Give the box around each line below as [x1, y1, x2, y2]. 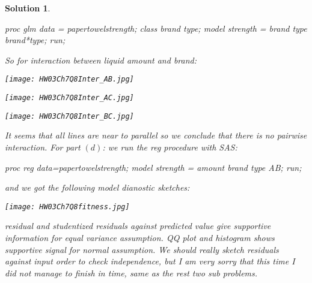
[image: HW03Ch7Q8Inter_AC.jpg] [5, 94, 134, 103]
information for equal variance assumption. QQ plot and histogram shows [5, 231, 275, 243]
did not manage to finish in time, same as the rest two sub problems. [5, 266, 258, 279]
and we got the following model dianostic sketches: [5, 181, 190, 194]
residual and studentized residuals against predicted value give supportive [5, 219, 271, 232]
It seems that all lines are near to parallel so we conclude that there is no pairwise [5, 129, 307, 141]
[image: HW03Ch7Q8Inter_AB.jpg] [5, 75, 134, 84]
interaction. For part [5, 140, 81, 153]
